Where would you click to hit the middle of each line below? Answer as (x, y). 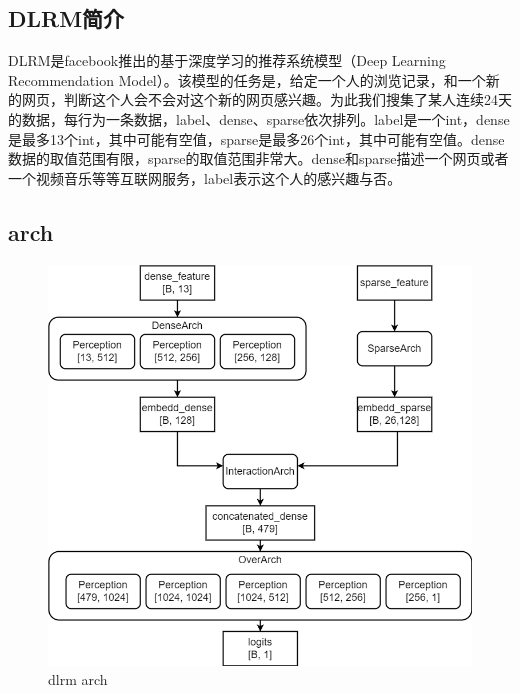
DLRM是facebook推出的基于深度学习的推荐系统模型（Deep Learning (227, 60)
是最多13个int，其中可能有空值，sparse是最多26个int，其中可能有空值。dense (256, 138)
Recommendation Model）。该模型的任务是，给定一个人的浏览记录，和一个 (247, 79)
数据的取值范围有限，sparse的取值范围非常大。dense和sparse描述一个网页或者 (258, 158)
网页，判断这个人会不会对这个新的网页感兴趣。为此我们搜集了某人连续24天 (266, 99)
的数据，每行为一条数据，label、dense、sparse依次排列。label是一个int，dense (259, 118)
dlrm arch (78, 679)
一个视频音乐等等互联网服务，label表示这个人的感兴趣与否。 (205, 177)
